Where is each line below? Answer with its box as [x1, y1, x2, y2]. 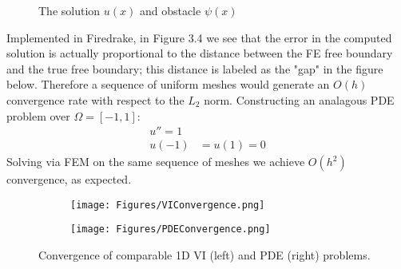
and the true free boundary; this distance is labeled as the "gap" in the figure [6, 60, 383, 77]
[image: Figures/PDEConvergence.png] [70, 224, 271, 235]
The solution [38, 2, 101, 18]
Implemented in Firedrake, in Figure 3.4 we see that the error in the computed [6, 29, 392, 45]
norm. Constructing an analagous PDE [204, 91, 395, 108]
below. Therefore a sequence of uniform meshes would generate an [6, 76, 330, 93]
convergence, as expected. [6, 171, 132, 188]
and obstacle [139, 2, 201, 18]
